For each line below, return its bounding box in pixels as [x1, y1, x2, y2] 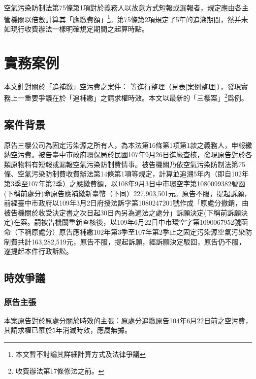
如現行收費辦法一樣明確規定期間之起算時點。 [4, 23, 149, 34]
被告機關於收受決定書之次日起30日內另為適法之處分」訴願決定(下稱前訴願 [4, 207, 241, 217]
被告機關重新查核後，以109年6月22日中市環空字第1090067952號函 [41, 217, 248, 227]
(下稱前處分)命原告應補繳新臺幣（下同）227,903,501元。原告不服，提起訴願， [4, 188, 251, 198]
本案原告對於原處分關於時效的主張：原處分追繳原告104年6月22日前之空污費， [4, 315, 252, 325]
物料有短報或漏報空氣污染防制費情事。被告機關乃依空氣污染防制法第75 [17, 159, 245, 169]
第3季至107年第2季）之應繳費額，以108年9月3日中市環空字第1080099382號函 [4, 178, 245, 188]
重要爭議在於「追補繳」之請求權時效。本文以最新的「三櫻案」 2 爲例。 [24, 91, 248, 103]
